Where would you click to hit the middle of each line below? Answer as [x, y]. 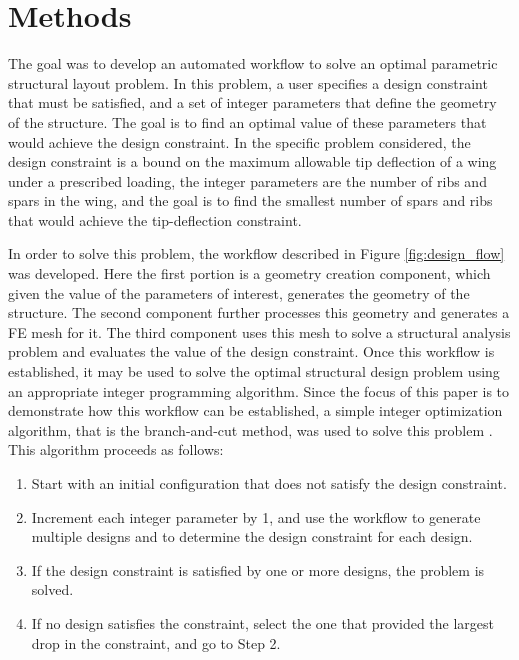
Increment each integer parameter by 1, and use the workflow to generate [256, 516]
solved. [52, 589]
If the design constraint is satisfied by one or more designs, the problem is [258, 569]
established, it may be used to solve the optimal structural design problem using [254, 371]
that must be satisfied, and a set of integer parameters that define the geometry [252, 102]
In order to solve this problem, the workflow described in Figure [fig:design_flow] [256, 253]
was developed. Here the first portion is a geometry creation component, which [249, 273]
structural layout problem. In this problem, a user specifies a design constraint [248, 82]
